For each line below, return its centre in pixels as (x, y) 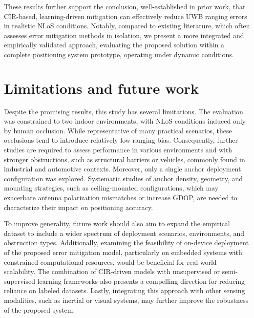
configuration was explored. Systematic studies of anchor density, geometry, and (124, 178)
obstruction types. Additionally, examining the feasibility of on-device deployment (127, 243)
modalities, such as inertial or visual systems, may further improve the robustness (126, 300)
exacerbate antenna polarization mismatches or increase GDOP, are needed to (121, 198)
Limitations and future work (101, 88)
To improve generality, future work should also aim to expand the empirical (117, 223)
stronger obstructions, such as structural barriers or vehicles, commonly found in (125, 159)
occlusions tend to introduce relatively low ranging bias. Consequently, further (121, 140)
